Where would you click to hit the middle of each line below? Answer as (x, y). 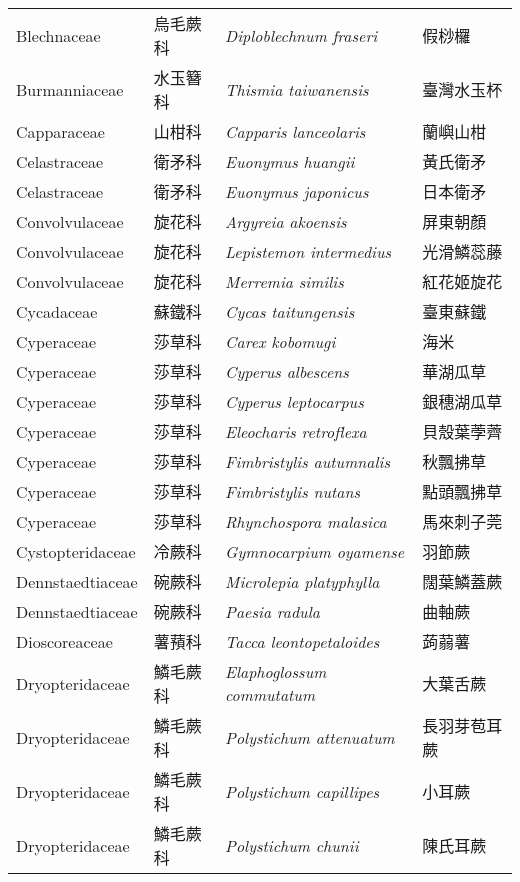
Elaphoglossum (276, 671)
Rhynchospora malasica (306, 521)
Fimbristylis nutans (293, 491)
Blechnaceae (58, 35)
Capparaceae (60, 131)
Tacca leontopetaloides (302, 641)
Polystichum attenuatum (310, 737)
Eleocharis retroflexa (296, 431)
